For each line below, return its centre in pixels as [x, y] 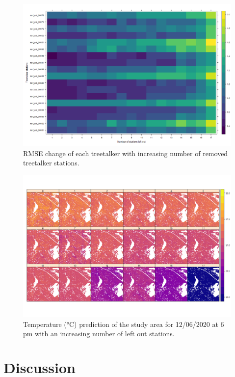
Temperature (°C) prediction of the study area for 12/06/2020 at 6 [124, 324]
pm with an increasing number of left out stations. [99, 334]
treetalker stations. [51, 163]
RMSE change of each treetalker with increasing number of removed [126, 153]
